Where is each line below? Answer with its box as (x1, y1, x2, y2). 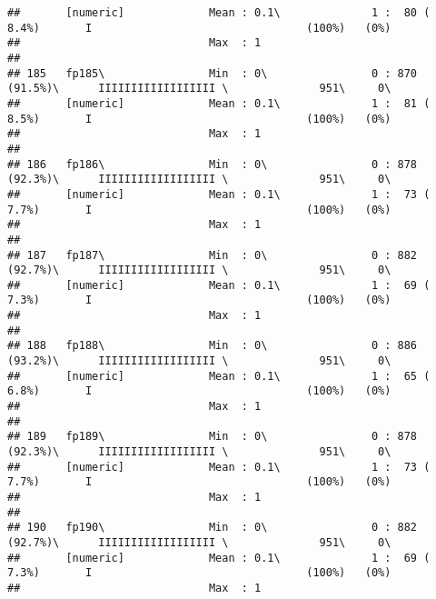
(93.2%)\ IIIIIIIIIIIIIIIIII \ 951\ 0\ (7, 354, 391, 368)
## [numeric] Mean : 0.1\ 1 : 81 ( (7, 96, 431, 110)
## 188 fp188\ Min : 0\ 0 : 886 (7, 339, 418, 353)
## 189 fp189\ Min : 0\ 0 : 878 (7, 430, 418, 444)
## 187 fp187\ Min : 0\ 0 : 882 (7, 248, 418, 262)
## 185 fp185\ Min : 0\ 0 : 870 (7, 66, 418, 80)
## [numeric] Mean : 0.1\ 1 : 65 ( (7, 369, 431, 383)
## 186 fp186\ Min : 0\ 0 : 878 (7, 157, 418, 171)
